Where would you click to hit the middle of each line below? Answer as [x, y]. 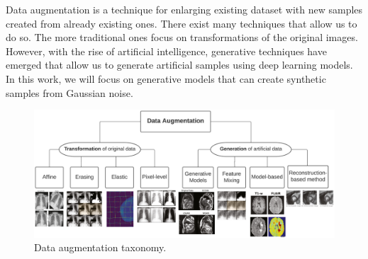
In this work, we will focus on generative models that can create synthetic [166, 78]
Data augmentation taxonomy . [100, 247]
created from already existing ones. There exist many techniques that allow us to [182, 23]
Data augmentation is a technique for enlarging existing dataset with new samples [184, 9]
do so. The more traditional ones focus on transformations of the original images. [182, 37]
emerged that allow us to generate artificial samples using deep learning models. [179, 65]
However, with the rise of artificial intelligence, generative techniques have [166, 51]
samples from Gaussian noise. [69, 92]
